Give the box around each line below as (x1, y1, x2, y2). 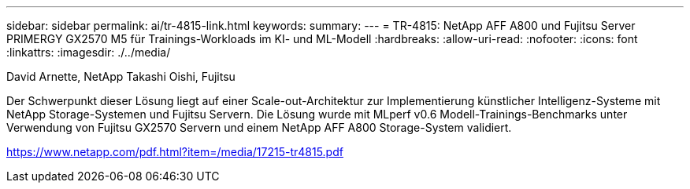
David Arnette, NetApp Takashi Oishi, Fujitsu (6, 70, 236, 83)
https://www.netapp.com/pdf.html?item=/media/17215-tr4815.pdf (6, 145, 343, 158)
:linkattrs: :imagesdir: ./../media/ (6, 45, 171, 59)
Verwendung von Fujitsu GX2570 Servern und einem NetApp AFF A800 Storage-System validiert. (6, 121, 512, 134)
